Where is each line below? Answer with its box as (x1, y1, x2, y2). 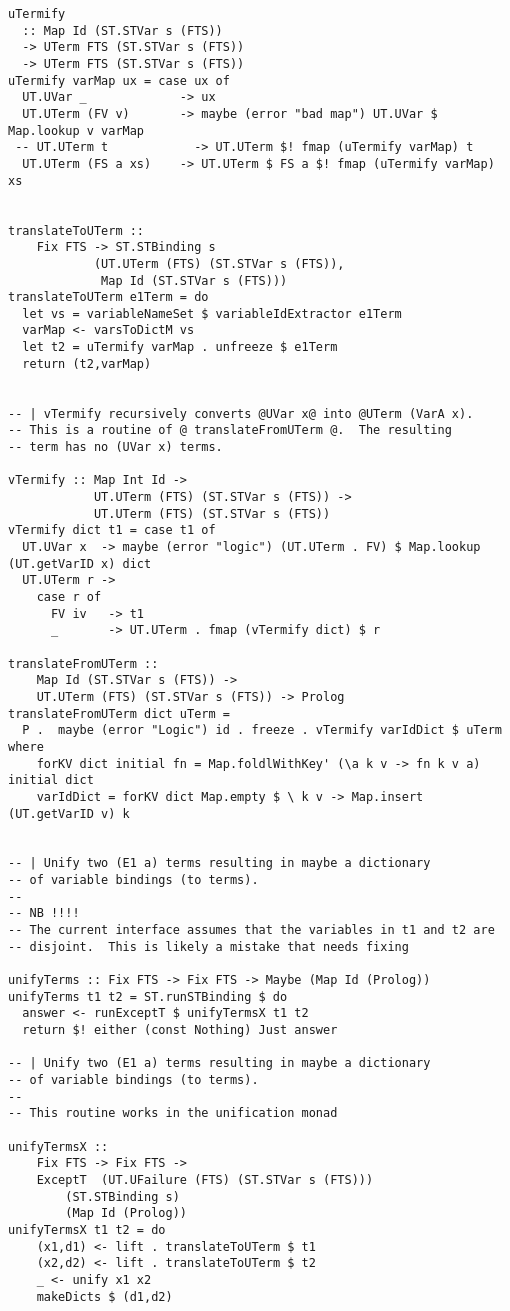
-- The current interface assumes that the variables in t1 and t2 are (8, 923, 495, 938)
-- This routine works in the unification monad (8, 1106, 338, 1121)
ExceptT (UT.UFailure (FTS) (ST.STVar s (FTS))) (36, 1172, 374, 1187)
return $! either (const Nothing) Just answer (22, 1023, 338, 1038)
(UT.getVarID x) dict (8, 556, 152, 571)
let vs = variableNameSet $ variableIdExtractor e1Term (22, 306, 402, 321)
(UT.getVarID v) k (8, 806, 130, 821)
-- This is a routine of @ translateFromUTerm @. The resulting (8, 423, 452, 438)
